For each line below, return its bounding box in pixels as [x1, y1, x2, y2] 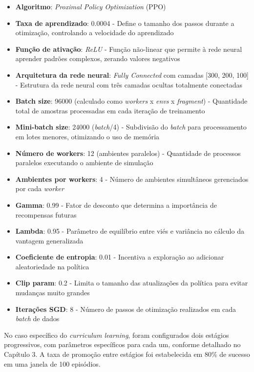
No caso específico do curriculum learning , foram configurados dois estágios [4, 329, 229, 340]
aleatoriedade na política [15, 261, 89, 271]
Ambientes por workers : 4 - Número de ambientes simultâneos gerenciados [15, 174, 249, 184]
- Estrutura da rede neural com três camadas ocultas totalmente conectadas [15, 79, 243, 89]
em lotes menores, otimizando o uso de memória [15, 131, 160, 141]
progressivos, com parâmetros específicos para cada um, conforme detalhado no [4, 339, 241, 350]
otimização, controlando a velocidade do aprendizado [15, 27, 174, 38]
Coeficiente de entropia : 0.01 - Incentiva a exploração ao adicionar [15, 252, 224, 262]
